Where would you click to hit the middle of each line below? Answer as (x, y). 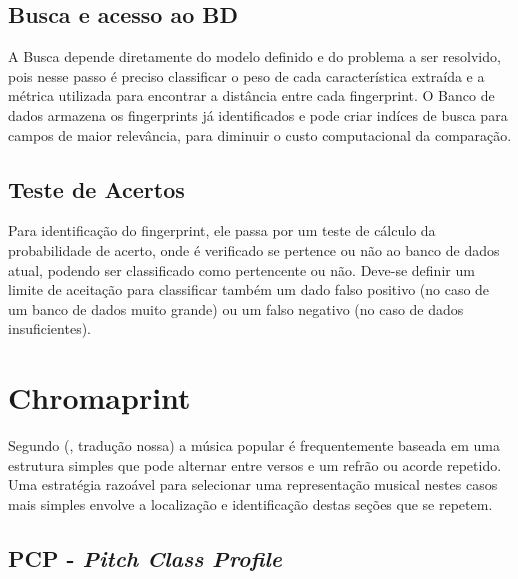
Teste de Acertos (96, 188)
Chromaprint (99, 397)
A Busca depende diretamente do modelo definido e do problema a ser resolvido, (254, 56)
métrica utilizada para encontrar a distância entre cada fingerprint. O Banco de (251, 95)
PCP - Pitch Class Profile (145, 557)
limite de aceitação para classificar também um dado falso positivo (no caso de (249, 289)
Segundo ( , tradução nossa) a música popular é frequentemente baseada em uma (254, 445)
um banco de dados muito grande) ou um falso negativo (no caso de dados (236, 308)
